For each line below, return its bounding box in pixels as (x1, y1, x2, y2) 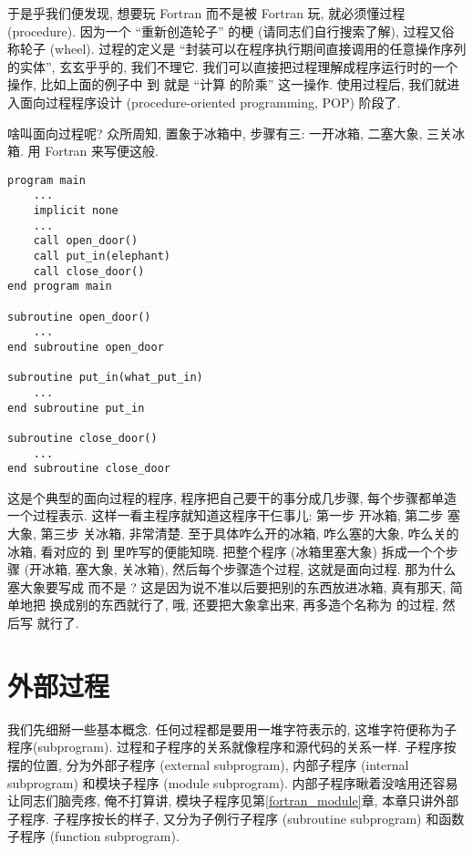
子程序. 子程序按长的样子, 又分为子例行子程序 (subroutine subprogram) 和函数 (7, 808, 465, 827)
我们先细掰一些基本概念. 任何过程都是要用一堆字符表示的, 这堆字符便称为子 (7, 719, 458, 738)
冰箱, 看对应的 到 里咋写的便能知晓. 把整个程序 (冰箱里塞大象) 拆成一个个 (7, 541, 446, 560)
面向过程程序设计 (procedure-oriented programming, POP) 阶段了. (19, 92, 401, 111)
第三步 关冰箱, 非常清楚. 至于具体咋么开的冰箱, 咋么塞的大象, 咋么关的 (40, 524, 459, 543)
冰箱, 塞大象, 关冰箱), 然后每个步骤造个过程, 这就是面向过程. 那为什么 (42, 559, 457, 579)
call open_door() (33, 234, 139, 248)
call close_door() (33, 264, 145, 278)
